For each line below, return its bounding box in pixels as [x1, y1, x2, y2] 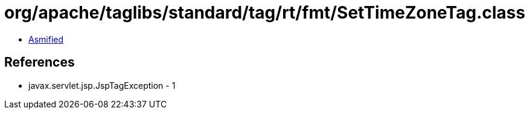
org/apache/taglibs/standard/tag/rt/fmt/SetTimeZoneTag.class [4, 2, 526, 23]
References [4, 55, 75, 70]
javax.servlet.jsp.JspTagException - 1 [28, 80, 176, 91]
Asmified [28, 34, 64, 44]
